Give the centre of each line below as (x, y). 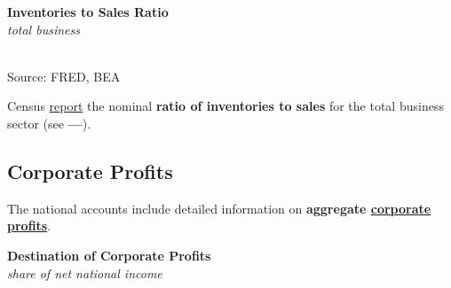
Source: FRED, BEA (64, 76)
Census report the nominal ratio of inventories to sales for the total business (225, 106)
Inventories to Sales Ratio (88, 12)
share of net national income (85, 272)
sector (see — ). (49, 123)
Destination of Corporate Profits (109, 255)
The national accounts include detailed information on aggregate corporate (219, 208)
